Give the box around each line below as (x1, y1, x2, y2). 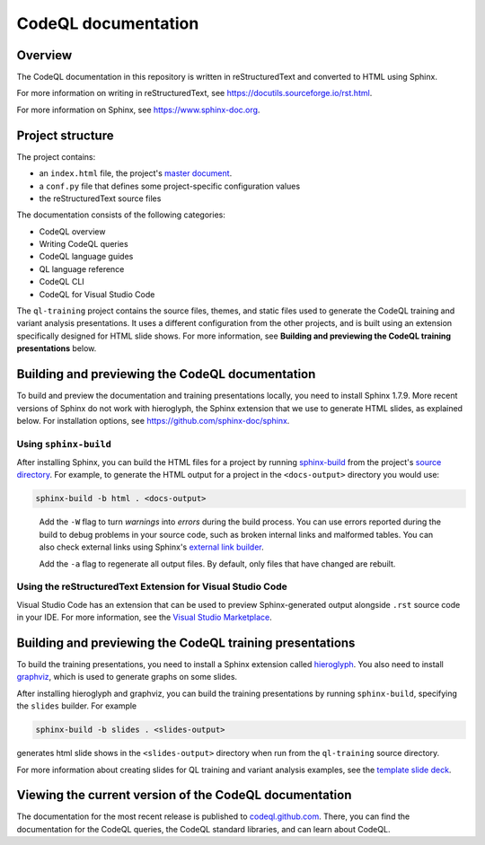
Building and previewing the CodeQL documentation (16, 366, 316, 382)
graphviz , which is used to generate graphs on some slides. (16, 672, 238, 682)
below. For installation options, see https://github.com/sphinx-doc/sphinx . (16, 415, 290, 426)
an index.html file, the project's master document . (39, 168, 233, 179)
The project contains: (16, 151, 96, 162)
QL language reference (39, 263, 125, 274)
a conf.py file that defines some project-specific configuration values (39, 180, 301, 191)
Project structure (16, 128, 114, 143)
